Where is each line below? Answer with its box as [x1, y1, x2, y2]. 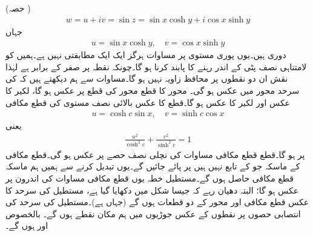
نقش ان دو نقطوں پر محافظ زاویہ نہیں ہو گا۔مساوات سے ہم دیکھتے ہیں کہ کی [5, 72, 288, 85]
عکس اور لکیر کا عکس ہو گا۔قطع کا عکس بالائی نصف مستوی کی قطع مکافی [5, 96, 290, 108]
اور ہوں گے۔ [5, 219, 48, 232]
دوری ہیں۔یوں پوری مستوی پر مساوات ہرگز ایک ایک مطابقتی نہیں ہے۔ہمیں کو [5, 48, 286, 61]
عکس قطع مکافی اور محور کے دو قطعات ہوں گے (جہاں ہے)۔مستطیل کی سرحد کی [5, 195, 309, 208]
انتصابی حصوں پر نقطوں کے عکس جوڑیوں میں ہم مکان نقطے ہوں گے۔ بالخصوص [5, 207, 301, 220]
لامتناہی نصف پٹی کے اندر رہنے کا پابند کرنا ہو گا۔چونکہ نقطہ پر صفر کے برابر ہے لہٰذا [5, 60, 307, 73]
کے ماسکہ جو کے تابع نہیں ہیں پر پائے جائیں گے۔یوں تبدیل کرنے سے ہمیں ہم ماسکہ [5, 160, 300, 172]
